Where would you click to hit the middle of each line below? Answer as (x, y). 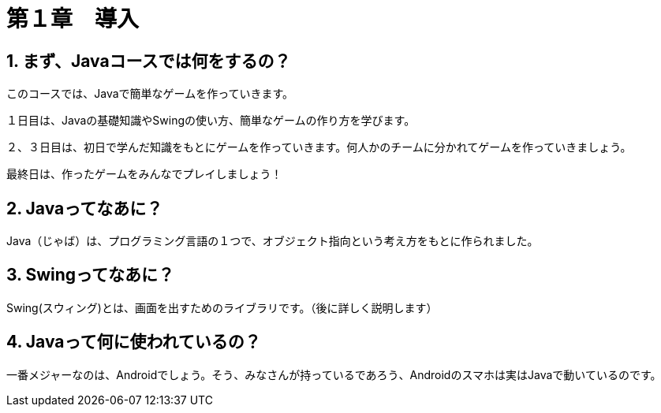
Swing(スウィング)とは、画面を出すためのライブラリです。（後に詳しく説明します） (222, 307)
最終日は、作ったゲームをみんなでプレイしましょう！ (144, 174)
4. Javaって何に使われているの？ (134, 342)
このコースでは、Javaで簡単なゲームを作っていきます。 (150, 94)
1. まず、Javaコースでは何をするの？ (149, 61)
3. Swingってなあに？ (91, 275)
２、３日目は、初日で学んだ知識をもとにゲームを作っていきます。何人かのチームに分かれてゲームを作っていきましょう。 (319, 147)
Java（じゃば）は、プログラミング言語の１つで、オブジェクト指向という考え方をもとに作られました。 (273, 241)
